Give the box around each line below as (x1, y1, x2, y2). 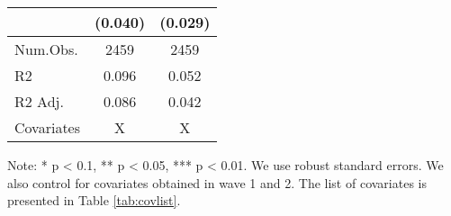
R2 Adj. (14, 91, 64, 112)
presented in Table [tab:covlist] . (7, 191, 181, 210)
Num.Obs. (14, 39, 78, 59)
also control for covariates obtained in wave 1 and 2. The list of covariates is (7, 173, 427, 192)
